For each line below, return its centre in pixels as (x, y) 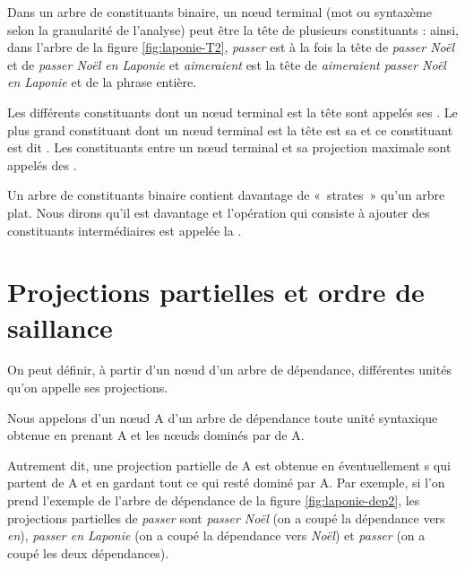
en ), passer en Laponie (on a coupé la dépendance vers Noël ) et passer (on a (216, 535)
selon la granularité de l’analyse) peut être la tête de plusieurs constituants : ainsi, (233, 29)
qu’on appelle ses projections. (88, 388)
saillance (60, 327)
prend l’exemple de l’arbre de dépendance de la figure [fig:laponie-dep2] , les (214, 500)
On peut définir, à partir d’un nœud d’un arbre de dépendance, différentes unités (229, 370)
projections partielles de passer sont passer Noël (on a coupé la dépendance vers (226, 517)
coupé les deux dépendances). (88, 552)
